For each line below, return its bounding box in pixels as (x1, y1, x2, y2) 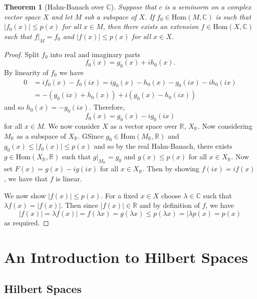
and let (51, 11, 73, 22)
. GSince (78, 130, 104, 141)
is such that (215, 11, 251, 22)
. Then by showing (142, 163, 199, 174)
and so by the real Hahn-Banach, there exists (94, 141, 232, 151)
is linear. (56, 173, 82, 183)
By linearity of (4, 67, 49, 77)
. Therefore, (89, 102, 125, 112)
